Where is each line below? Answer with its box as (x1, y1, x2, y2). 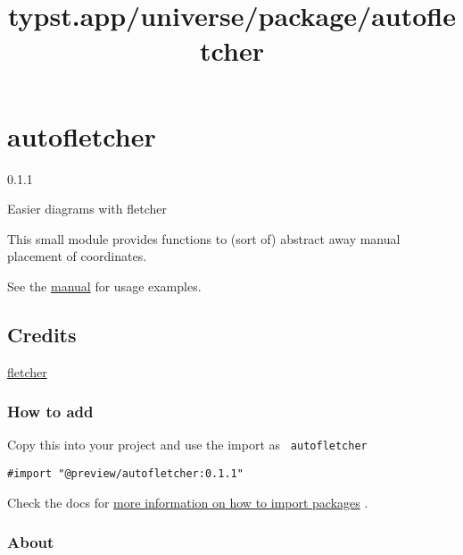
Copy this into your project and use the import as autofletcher (7, 435, 368, 454)
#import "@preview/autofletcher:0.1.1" (7, 467, 244, 481)
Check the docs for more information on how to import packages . (7, 492, 368, 511)
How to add (7, 400, 94, 423)
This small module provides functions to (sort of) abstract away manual (7, 229, 401, 248)
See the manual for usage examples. (7, 276, 202, 295)
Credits (7, 320, 77, 348)
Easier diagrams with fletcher (7, 199, 167, 218)
